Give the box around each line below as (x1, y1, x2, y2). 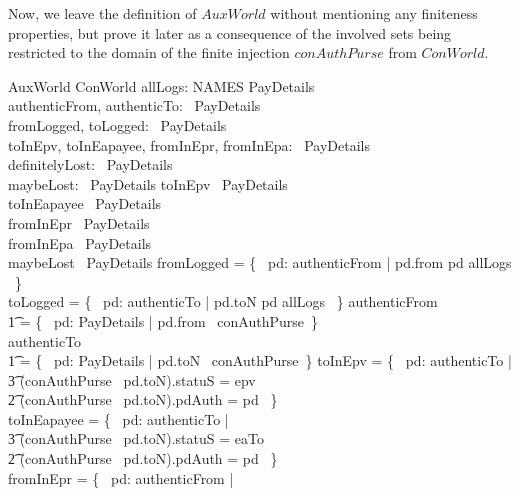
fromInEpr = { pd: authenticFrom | (8, 467, 234, 488)
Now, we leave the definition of (8, 3, 197, 23)
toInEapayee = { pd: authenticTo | (8, 408, 229, 429)
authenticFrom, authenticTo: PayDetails (8, 95, 261, 116)
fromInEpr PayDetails (8, 212, 150, 233)
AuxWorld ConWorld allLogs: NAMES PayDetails (8, 75, 315, 96)
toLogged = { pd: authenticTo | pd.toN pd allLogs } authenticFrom (8, 291, 438, 312)
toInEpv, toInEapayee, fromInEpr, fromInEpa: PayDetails (8, 134, 370, 155)
